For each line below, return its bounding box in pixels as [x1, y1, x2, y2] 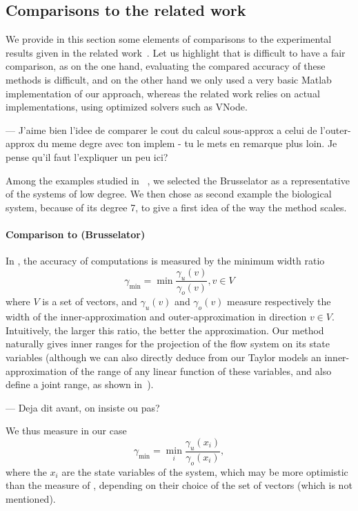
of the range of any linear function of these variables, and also [70, 363, 332, 378]
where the [6, 464, 47, 479]
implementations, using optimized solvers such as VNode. [6, 99, 248, 114]
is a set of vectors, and [42, 294, 137, 309]
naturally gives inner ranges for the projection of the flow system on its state [6, 336, 330, 351]
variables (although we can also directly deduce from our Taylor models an [6, 349, 321, 364]
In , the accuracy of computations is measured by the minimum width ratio [6, 253, 325, 268]
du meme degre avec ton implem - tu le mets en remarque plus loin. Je [37, 136, 337, 151]
